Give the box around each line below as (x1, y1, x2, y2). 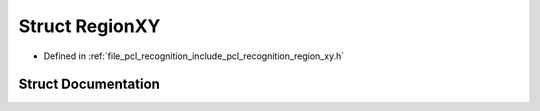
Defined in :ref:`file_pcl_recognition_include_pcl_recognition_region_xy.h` (43, 50, 345, 62)
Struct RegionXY (18, 15, 161, 37)
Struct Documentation (18, 76, 160, 93)
